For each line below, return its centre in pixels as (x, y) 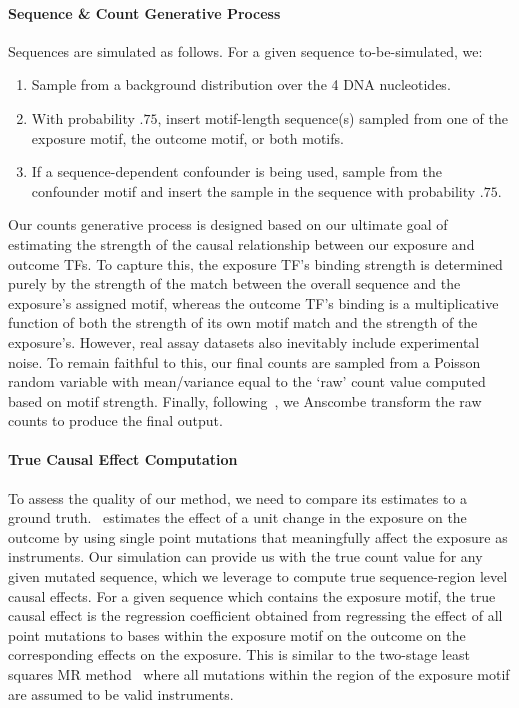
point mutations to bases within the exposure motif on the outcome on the (237, 634)
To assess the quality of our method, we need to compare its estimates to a (238, 497)
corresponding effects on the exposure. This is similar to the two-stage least (239, 654)
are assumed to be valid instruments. (121, 693)
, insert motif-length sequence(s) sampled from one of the (332, 117)
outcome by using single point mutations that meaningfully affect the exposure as (258, 536)
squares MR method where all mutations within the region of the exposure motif (259, 674)
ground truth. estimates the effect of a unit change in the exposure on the (237, 517)
